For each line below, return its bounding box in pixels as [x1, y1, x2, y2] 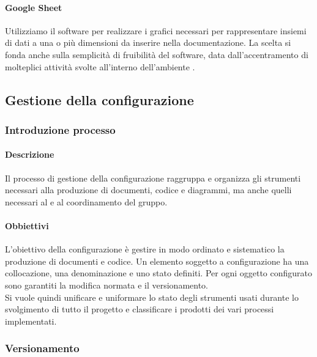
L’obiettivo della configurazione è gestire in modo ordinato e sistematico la [5, 243, 285, 256]
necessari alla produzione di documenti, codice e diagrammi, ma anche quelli [5, 183, 292, 196]
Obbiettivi [5, 219, 49, 232]
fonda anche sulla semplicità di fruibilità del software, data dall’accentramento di [5, 48, 308, 61]
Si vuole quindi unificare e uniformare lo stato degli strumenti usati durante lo [5, 290, 299, 303]
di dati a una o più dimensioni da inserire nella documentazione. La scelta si [5, 36, 291, 49]
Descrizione [5, 148, 54, 161]
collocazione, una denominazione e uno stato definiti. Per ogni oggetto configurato [5, 267, 313, 279]
